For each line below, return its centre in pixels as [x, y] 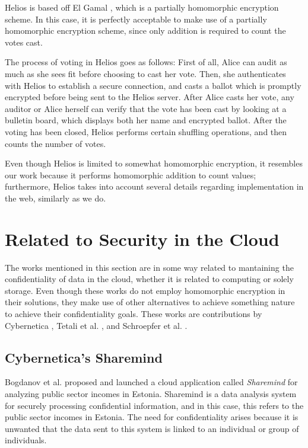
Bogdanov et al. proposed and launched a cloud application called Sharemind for [151, 382]
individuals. [26, 440]
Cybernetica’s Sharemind [84, 357]
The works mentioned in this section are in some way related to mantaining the [149, 267]
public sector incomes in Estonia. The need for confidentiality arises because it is [152, 417]
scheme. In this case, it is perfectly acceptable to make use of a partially [136, 19]
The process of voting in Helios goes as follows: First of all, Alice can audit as [146, 62]
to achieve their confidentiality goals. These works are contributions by [134, 313]
